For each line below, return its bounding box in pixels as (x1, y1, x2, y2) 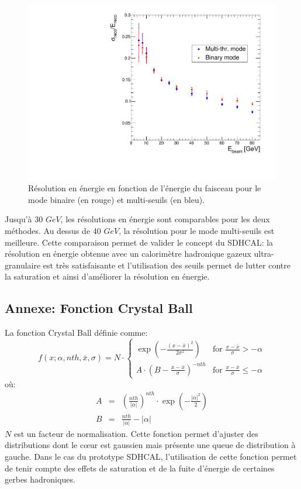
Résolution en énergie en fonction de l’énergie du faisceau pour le (28, 182, 261, 194)
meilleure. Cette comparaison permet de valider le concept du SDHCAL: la (5, 236, 274, 248)
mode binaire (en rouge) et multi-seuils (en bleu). (28, 193, 205, 205)
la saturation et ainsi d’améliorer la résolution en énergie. (5, 270, 210, 283)
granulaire (5, 259, 41, 271)
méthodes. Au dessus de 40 (5, 225, 101, 237)
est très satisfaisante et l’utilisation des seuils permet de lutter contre (43, 259, 290, 271)
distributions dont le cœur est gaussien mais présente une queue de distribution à (5, 439, 296, 451)
